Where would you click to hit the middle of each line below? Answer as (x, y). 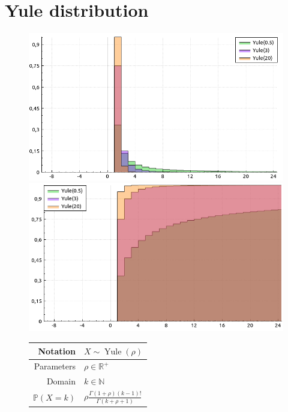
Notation (57, 351)
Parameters (55, 366)
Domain (61, 381)
